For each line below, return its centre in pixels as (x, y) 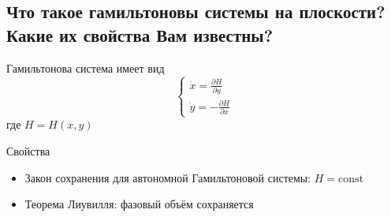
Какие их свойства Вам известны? (140, 34)
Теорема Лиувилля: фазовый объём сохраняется (139, 204)
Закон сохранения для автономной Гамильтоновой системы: (168, 177)
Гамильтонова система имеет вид (86, 67)
